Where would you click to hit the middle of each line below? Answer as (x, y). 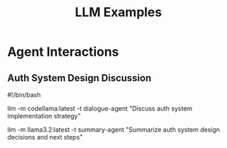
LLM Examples (118, 12)
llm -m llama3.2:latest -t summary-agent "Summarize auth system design (114, 130)
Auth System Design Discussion (79, 78)
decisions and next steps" (45, 137)
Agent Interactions (63, 52)
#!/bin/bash (24, 95)
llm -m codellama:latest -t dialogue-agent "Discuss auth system (100, 109)
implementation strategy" (44, 116)
